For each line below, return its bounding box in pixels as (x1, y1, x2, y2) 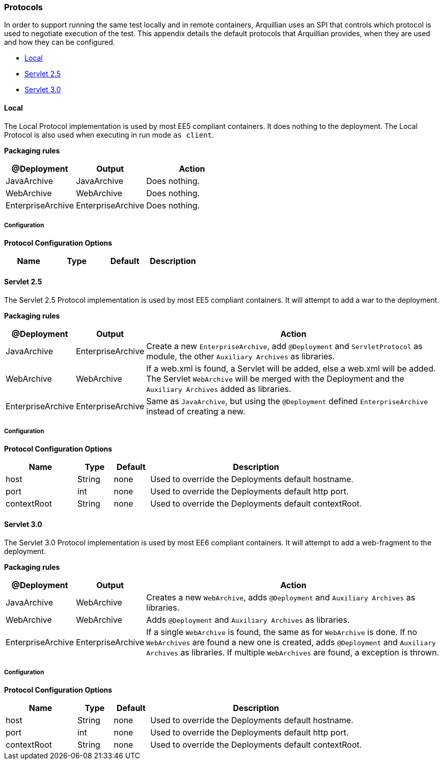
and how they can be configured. (4, 38, 115, 47)
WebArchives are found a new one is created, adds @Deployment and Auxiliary (146, 637, 436, 647)
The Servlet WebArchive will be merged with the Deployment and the (146, 373, 404, 384)
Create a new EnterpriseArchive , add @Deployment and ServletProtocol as (146, 340, 423, 351)
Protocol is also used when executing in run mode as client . (4, 130, 214, 139)
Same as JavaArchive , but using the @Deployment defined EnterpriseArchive (146, 396, 428, 406)
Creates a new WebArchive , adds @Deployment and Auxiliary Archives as (146, 592, 416, 602)
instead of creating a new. (146, 406, 245, 416)
